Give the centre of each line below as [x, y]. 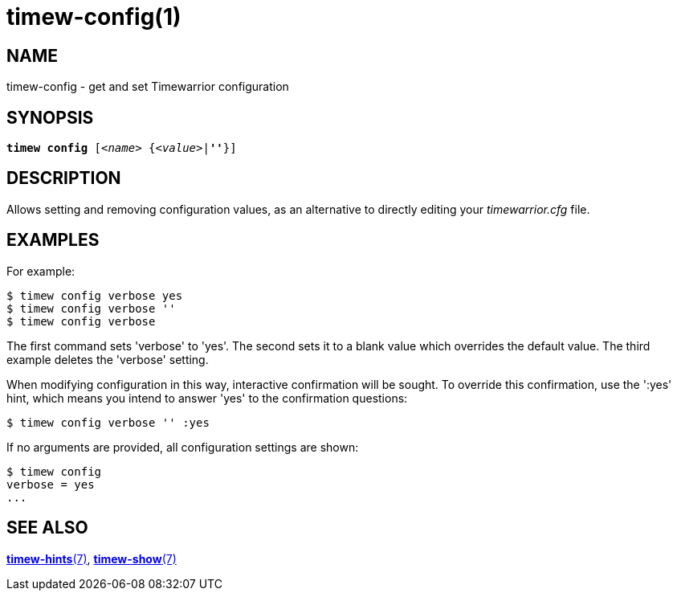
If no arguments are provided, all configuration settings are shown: [183, 447]
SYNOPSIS [50, 117]
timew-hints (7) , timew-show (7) [92, 558]
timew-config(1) [94, 17]
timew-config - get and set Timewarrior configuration [148, 87]
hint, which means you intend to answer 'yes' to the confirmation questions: [207, 398]
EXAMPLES [53, 240]
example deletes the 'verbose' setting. [108, 359]
